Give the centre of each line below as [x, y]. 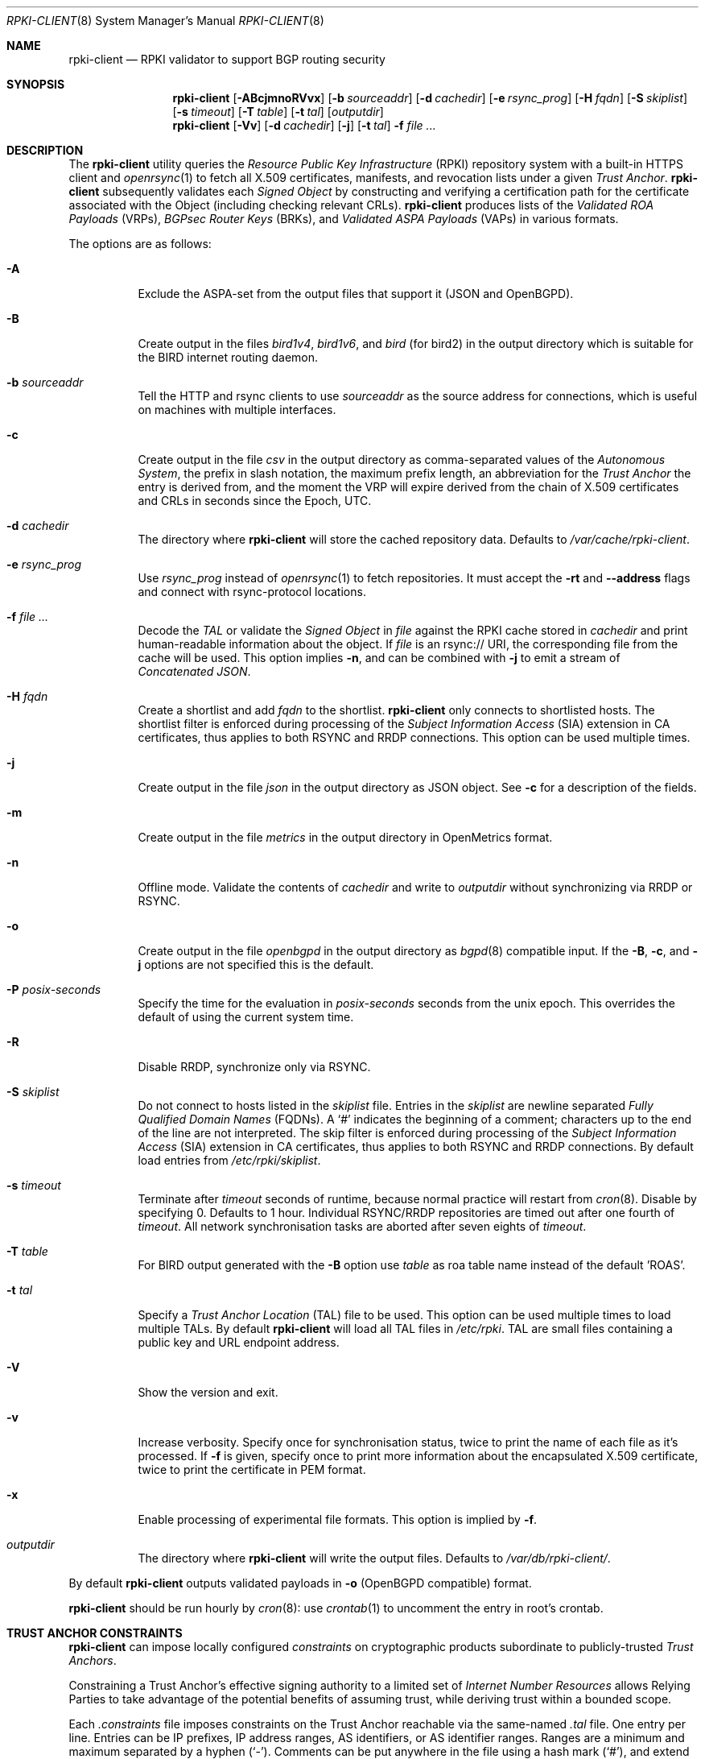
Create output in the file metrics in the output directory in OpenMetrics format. [345, 837]
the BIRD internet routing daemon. [228, 357]
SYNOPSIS [36, 84]
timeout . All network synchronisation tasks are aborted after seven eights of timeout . [362, 1226]
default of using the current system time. [246, 1017]
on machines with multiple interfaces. [237, 410]
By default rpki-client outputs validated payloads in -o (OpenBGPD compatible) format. [300, 1583]
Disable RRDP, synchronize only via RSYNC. [254, 1067]
